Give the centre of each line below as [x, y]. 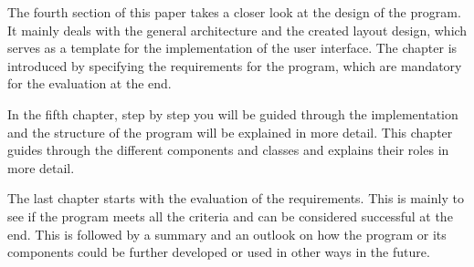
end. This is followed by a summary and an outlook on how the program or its [227, 234]
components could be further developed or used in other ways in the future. [219, 252]
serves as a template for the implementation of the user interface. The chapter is [232, 48]
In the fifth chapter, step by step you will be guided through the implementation [233, 113]
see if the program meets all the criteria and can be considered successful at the [230, 216]
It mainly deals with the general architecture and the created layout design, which [237, 30]
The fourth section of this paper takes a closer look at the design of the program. [234, 12]
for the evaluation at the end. [90, 83]
